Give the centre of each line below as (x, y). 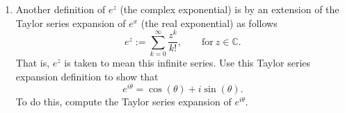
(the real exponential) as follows (209, 23)
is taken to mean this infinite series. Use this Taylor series (187, 63)
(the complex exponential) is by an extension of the (230, 9)
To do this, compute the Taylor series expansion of (123, 102)
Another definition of (61, 9)
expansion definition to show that (87, 76)
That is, (33, 63)
